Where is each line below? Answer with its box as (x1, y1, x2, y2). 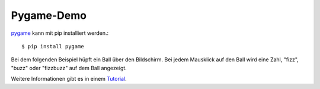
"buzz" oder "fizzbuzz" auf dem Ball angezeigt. (11, 64, 127, 71)
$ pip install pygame (21, 43, 84, 50)
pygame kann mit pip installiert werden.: (11, 29, 109, 37)
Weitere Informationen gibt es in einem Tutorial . (11, 75, 127, 83)
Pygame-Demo (11, 9, 87, 22)
